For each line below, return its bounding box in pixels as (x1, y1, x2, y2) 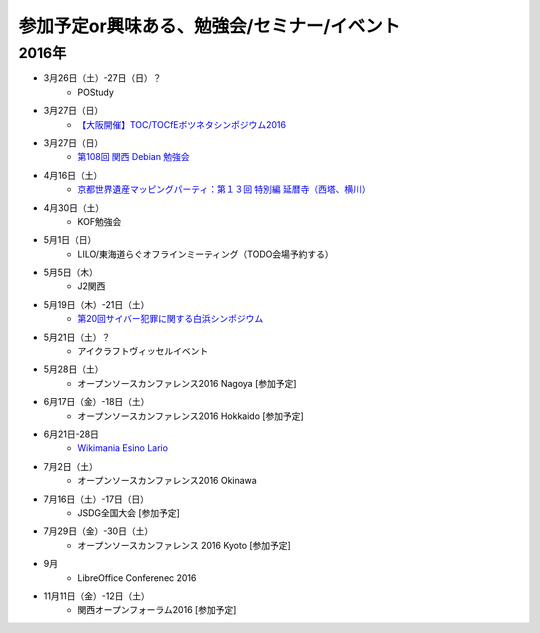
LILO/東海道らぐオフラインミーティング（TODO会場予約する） (77, 248, 334, 260)
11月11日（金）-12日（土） (43, 590, 150, 602)
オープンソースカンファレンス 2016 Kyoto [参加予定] (77, 539, 292, 551)
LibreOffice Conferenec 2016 (77, 571, 197, 584)
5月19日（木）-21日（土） (43, 298, 150, 310)
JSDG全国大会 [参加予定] (77, 506, 180, 519)
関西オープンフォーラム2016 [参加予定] (77, 604, 237, 616)
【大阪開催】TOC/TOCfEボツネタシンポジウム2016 (77, 118, 287, 130)
